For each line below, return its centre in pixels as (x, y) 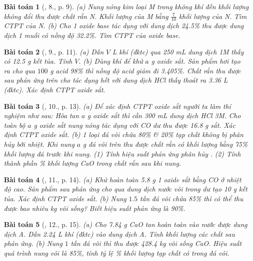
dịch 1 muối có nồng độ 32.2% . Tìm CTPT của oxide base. (92, 35)
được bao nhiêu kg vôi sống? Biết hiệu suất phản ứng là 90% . (95, 208)
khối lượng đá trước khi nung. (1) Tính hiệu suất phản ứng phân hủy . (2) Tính (122, 153)
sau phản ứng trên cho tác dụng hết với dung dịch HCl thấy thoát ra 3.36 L (116, 80)
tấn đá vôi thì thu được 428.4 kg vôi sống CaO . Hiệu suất (156, 243)
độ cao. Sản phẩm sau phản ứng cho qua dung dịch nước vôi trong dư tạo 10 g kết (126, 189)
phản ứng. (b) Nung (33, 243)
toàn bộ (15, 125)
